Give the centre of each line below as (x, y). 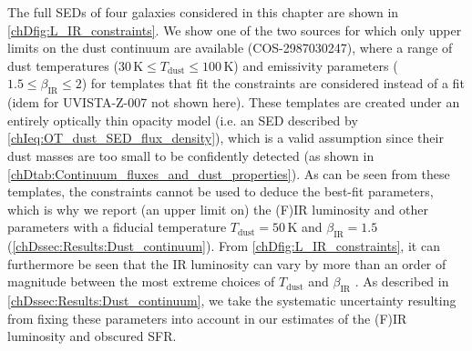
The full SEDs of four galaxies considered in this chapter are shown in (203, 12)
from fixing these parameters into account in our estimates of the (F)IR (207, 318)
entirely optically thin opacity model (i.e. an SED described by (183, 120)
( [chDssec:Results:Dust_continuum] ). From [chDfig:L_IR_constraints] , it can (224, 246)
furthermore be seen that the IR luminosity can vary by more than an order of (227, 263)
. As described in (402, 281)
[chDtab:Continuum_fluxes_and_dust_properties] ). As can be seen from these (229, 173)
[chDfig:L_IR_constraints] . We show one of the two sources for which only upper (235, 30)
